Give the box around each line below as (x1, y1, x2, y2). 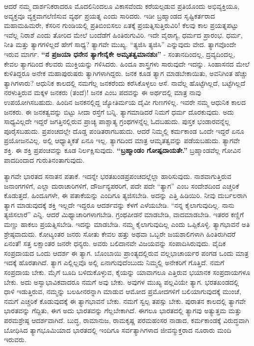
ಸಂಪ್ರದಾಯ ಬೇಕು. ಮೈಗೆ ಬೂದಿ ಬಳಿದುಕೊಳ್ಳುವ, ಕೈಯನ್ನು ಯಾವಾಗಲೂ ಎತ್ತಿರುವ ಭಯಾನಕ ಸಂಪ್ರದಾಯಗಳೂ (4, 267, 251, 277)
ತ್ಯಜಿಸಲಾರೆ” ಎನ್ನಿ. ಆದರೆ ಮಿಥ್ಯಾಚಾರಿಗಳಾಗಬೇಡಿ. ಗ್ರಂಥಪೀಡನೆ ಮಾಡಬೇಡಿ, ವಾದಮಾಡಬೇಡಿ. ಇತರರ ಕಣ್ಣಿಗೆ (4, 209, 244, 220)
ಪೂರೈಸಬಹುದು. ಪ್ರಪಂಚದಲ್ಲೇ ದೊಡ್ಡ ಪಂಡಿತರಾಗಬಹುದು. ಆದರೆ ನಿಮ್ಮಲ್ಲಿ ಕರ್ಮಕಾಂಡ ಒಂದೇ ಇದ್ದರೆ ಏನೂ (4, 125, 244, 136)
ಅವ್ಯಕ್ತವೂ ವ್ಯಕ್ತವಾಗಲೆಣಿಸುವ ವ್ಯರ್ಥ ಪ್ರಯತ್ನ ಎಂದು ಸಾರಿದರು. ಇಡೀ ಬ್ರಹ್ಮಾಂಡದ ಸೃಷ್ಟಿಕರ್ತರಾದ (4, 10, 215, 21)
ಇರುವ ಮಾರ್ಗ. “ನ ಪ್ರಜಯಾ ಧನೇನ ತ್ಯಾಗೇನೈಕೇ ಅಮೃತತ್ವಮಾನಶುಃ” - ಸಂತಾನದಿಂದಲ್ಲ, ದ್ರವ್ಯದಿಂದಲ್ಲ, (4, 49, 235, 59)
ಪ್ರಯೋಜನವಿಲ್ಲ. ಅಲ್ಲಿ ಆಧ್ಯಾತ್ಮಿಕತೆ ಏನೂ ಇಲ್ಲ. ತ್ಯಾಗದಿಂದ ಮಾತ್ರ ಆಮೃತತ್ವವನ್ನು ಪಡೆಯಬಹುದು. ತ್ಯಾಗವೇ (4, 135, 240, 146)
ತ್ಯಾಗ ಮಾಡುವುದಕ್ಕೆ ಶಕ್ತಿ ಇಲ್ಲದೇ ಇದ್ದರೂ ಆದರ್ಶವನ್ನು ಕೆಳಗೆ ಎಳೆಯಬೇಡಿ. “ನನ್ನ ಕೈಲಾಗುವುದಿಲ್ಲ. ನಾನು (4, 199, 234, 210)
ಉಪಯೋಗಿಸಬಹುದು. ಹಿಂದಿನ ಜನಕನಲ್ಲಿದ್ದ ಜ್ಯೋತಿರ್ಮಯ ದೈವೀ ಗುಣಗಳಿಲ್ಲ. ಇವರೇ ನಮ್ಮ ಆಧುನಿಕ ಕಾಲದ (4, 97, 246, 107)
